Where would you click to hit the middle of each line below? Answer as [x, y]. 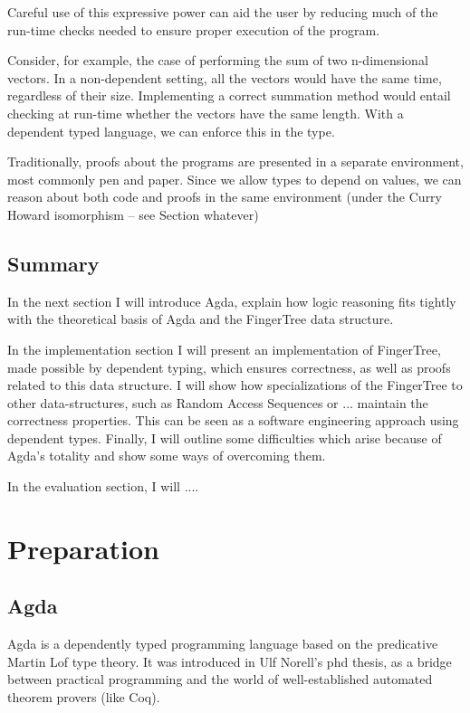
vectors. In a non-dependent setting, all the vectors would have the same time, [225, 77]
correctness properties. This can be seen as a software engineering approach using [233, 420]
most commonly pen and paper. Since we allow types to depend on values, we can [235, 179]
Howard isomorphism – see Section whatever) [133, 214]
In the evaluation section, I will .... [103, 486]
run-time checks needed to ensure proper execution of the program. [194, 29]
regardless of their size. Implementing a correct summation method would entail [229, 95]
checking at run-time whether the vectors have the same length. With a [206, 113]
